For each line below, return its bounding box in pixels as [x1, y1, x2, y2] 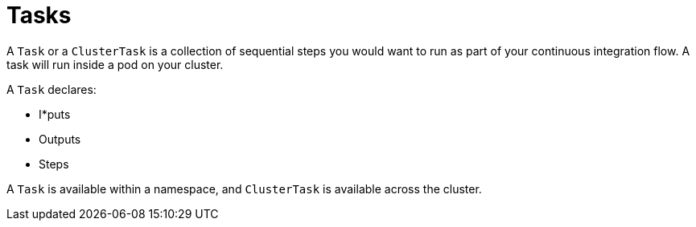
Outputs [39, 132, 81, 146]
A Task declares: [6, 82, 97, 96]
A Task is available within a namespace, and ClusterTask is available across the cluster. [6, 181, 482, 196]
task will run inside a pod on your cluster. [6, 57, 224, 71]
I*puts [39, 107, 71, 121]
